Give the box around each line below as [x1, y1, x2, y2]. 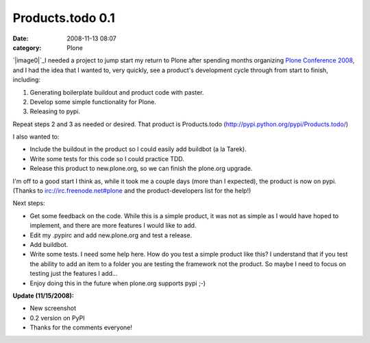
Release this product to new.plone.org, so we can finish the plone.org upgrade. [29, 165, 253, 173]
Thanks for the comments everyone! [29, 323, 133, 332]
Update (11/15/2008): [12, 292, 75, 300]
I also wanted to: [12, 132, 60, 141]
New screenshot [29, 304, 77, 312]
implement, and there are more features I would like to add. [29, 222, 197, 230]
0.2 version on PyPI [29, 314, 85, 322]
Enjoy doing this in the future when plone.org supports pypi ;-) [29, 279, 206, 287]
